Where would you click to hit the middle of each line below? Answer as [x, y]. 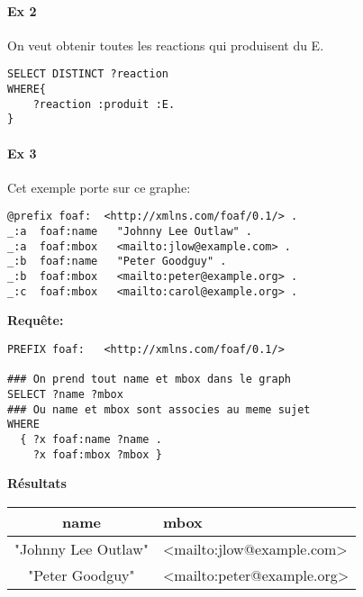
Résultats [37, 483]
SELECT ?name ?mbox [65, 394]
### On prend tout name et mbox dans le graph [149, 380]
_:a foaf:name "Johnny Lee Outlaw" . [130, 232]
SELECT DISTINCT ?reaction [88, 74]
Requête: [36, 320]
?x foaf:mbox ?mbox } [97, 454]
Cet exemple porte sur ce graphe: [99, 187]
